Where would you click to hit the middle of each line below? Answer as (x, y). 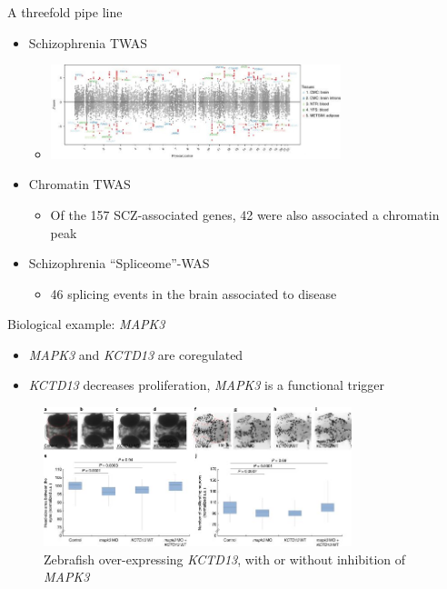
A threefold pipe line (65, 12)
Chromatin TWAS (79, 184)
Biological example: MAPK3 (86, 324)
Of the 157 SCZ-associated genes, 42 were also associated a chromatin (245, 214)
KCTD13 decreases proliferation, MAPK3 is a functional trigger (207, 385)
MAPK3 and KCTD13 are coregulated (136, 354)
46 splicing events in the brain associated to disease (194, 293)
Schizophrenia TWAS (88, 42)
